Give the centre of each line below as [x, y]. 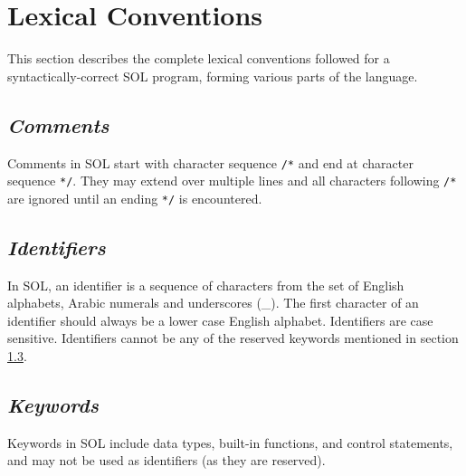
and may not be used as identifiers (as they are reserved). [166, 460]
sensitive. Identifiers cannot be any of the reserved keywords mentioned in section [233, 338]
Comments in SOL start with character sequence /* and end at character [210, 162]
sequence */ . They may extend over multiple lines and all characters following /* [232, 181]
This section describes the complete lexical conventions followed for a [199, 58]
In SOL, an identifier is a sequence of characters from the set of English [206, 285]
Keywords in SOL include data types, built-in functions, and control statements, [230, 442]
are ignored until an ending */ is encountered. [135, 198]
